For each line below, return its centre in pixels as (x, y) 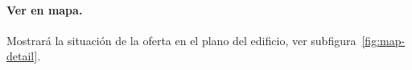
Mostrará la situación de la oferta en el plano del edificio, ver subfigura (181, 40)
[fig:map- (383, 40)
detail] (22, 56)
